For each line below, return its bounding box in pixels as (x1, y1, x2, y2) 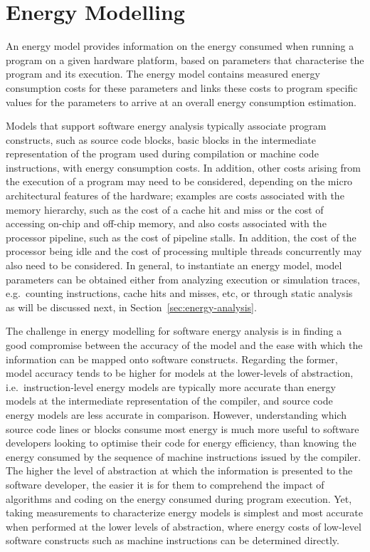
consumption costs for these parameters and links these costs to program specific (6, 80, 358, 95)
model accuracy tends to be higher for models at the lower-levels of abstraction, (6, 365, 354, 380)
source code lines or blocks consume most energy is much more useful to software (6, 421, 359, 436)
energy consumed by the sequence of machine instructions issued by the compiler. (6, 449, 361, 464)
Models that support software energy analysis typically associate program (6, 118, 327, 133)
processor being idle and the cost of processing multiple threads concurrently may (6, 244, 362, 259)
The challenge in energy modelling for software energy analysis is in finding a (6, 323, 342, 338)
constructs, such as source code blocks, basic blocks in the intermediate (6, 132, 316, 147)
